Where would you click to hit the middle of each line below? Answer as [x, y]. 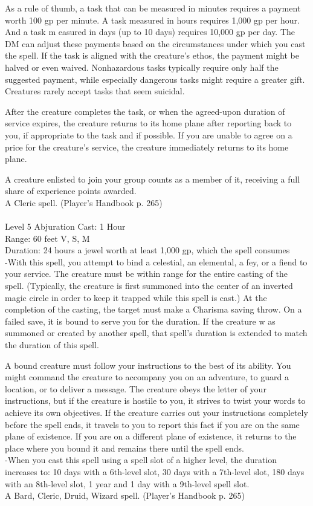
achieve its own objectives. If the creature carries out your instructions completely [156, 412]
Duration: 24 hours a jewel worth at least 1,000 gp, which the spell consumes [147, 250]
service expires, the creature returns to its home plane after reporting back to [148, 123]
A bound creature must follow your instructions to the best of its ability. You [148, 365]
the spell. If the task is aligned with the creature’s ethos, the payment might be [152, 55]
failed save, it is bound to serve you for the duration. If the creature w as [140, 321]
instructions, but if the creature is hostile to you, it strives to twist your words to [155, 401]
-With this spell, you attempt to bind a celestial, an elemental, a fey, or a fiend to [156, 261]
